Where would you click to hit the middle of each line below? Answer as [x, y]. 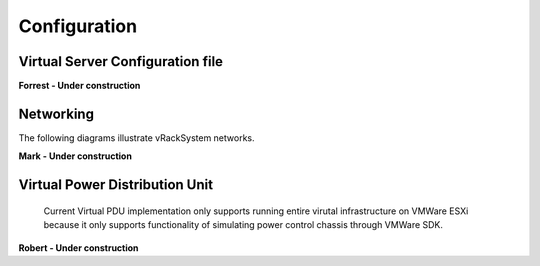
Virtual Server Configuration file [121, 61]
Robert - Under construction [78, 247]
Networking [56, 113]
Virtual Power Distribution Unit [116, 185]
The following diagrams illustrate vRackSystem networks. [136, 137]
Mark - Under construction [75, 156]
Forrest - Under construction [79, 86]
